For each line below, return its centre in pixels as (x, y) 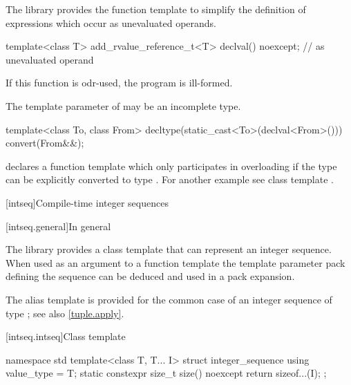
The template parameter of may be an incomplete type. (123, 105)
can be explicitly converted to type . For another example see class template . (170, 179)
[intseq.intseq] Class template (66, 336)
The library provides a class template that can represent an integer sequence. (169, 249)
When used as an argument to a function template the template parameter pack (175, 262)
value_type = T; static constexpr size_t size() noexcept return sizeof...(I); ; (166, 373)
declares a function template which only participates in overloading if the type (171, 166)
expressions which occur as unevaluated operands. (111, 22)
